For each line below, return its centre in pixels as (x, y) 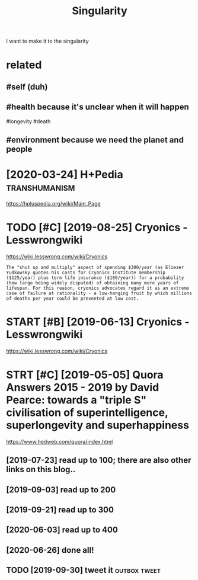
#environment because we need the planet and (95, 140)
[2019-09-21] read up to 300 (60, 510)
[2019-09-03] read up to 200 (61, 490)
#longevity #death (28, 121)
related (24, 65)
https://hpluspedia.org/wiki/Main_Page (53, 203)
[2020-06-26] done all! (50, 550)
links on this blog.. (41, 470)
